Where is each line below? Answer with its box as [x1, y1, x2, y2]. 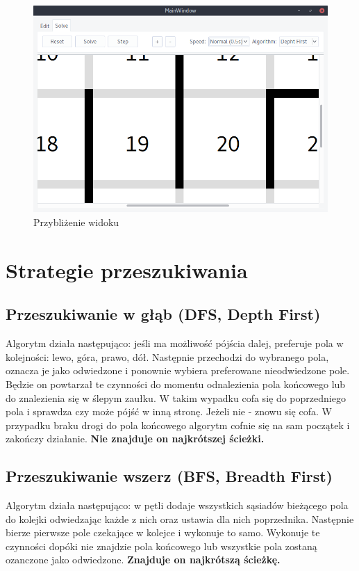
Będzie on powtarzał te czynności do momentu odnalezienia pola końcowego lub [6, 376, 346, 391]
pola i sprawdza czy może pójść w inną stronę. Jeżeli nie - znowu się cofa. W [6, 404, 332, 419]
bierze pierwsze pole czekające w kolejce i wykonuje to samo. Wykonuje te [6, 525, 320, 540]
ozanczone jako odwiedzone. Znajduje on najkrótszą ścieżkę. [6, 552, 281, 567]
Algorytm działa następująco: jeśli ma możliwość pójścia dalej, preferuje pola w [6, 336, 344, 351]
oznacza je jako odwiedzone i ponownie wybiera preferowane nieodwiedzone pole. [6, 363, 350, 378]
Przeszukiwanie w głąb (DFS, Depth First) [6, 303, 321, 325]
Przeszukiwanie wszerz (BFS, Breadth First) [6, 465, 333, 487]
